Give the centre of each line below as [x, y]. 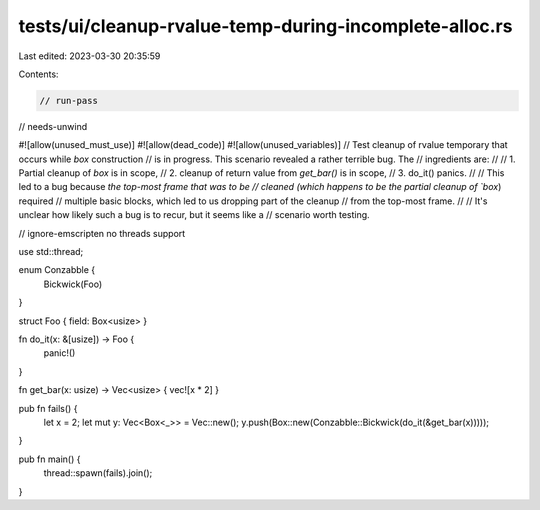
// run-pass [69, 100]
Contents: [38, 74]
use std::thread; [51, 252]
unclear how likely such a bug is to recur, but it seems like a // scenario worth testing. [194, 215]
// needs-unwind [53, 126]
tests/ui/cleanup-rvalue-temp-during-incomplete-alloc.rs [265, 26]
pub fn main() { [49, 459]
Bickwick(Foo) [73, 284]
